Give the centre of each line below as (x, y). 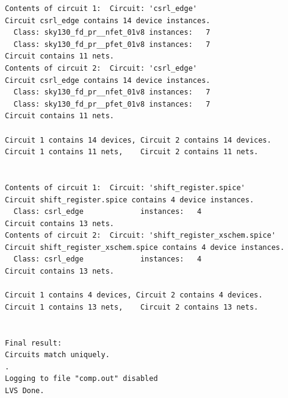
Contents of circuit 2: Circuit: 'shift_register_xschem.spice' (140, 236)
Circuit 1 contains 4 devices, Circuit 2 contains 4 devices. (134, 295)
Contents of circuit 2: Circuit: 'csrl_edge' (101, 68)
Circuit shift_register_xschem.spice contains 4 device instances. (145, 247)
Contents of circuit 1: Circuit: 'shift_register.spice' (125, 187)
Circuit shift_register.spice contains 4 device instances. (130, 200)
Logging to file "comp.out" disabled (81, 379)
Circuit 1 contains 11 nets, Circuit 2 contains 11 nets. (132, 152)
